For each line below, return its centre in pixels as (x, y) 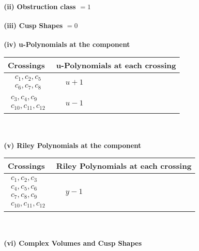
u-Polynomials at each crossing (116, 65)
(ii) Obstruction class (40, 6)
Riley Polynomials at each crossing (124, 166)
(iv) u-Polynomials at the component (67, 44)
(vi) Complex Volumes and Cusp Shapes (73, 243)
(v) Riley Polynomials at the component (73, 145)
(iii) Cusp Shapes (33, 25)
